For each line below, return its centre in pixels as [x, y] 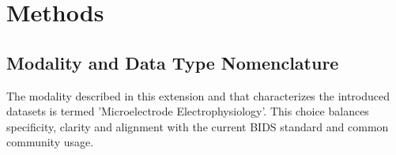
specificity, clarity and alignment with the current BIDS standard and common [198, 126]
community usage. [50, 142]
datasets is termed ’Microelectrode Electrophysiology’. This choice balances [188, 111]
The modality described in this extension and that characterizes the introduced [198, 95]
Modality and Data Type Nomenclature [173, 62]
